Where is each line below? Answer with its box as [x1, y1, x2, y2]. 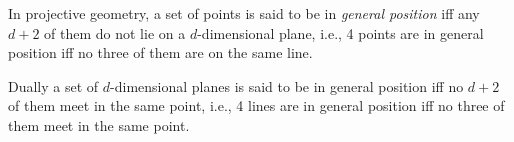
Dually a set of [8, 75, 99, 96]
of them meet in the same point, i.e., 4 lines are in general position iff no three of [8, 95, 505, 116]
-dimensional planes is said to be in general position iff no [110, 75, 464, 96]
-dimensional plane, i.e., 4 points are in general [197, 22, 484, 43]
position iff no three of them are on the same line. [8, 42, 313, 63]
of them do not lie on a [44, 22, 186, 43]
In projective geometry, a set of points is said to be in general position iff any [8, 3, 480, 23]
